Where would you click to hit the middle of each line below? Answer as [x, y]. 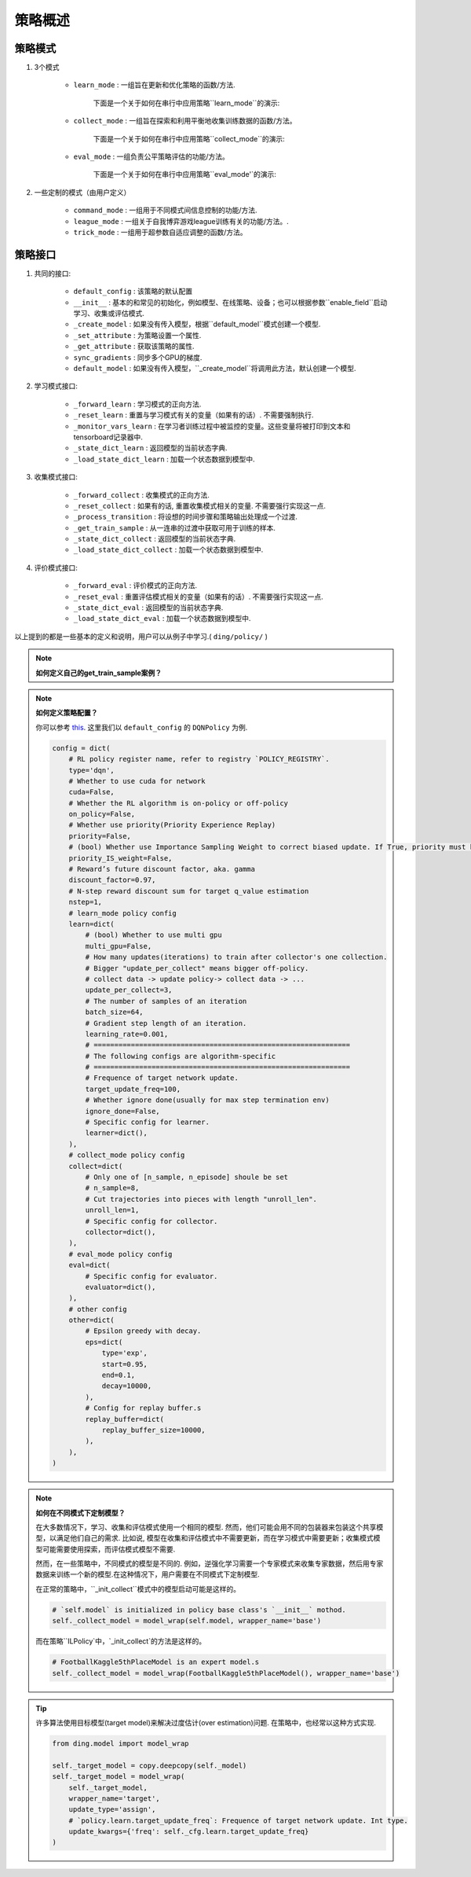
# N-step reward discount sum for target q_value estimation [189, 891]
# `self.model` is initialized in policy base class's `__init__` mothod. [199, 1610]
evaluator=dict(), [120, 1287]
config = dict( [81, 748]
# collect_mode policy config [127, 1155]
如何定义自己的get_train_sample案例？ [99, 673]
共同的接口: [53, 273]
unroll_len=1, [112, 1210]
